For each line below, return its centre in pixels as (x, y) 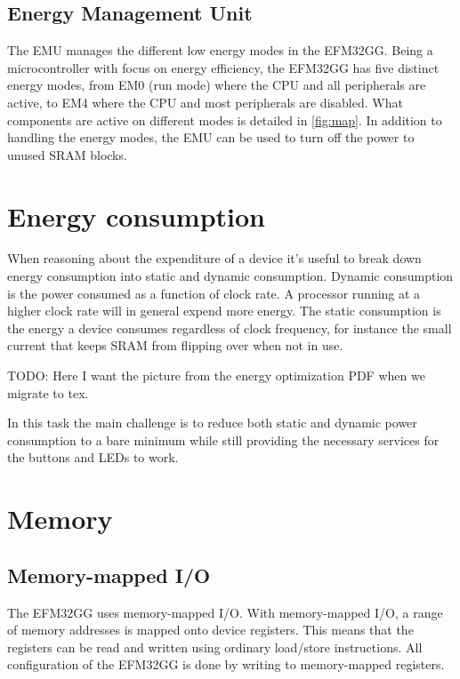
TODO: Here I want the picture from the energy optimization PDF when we (216, 375)
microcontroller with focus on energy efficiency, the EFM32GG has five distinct (223, 67)
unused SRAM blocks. (67, 154)
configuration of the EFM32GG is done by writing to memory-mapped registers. (226, 664)
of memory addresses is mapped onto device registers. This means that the (210, 630)
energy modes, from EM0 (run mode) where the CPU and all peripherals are (217, 85)
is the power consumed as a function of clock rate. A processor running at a (214, 293)
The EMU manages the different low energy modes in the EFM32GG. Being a (220, 50)
